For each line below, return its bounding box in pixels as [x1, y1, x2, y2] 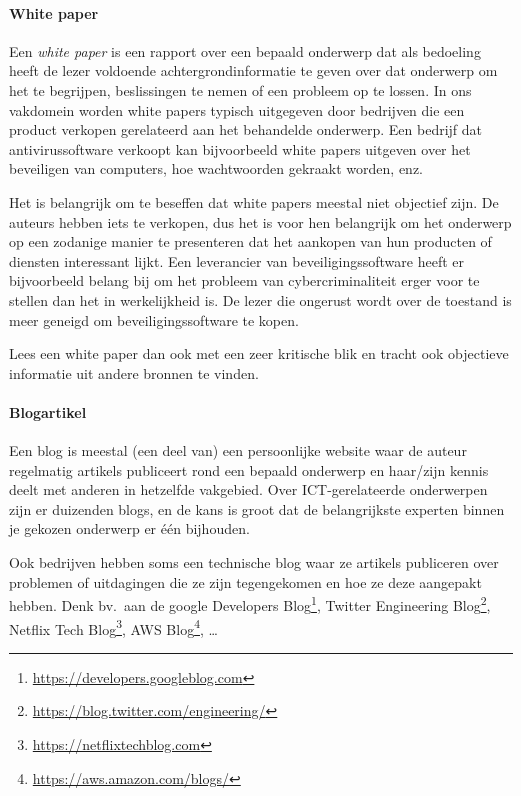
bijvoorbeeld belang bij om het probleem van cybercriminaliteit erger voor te [9, 270, 480, 291]
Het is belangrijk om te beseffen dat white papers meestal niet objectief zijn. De [9, 191, 499, 212]
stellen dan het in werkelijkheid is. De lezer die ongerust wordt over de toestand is [9, 289, 512, 310]
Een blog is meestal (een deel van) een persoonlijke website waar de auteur [9, 440, 467, 461]
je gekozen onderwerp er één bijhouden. [9, 518, 250, 539]
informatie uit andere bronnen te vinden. [9, 362, 259, 383]
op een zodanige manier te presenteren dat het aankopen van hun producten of [9, 231, 492, 252]
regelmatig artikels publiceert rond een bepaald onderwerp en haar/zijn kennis [9, 459, 489, 480]
